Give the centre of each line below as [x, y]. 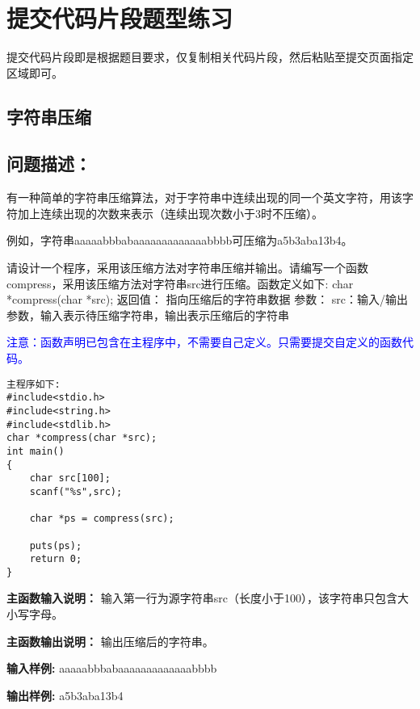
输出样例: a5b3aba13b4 [65, 695]
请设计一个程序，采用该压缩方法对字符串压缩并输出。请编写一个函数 [187, 268]
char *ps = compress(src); [102, 519]
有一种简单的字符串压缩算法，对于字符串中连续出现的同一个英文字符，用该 [204, 197]
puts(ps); [56, 545]
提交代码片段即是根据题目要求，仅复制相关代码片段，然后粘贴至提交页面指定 [210, 57]
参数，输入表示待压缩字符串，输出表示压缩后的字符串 [148, 315]
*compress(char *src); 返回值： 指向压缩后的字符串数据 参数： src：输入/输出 [208, 299]
